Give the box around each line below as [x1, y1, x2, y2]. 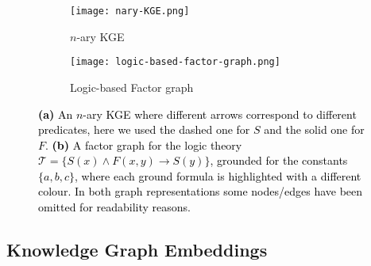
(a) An [38, 105, 73, 122]
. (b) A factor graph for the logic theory [45, 136, 242, 153]
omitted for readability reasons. [38, 199, 191, 215]
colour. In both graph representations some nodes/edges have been [38, 183, 363, 199]
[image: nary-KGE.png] [70, 6, 190, 17]
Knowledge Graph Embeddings [6, 237, 268, 262]
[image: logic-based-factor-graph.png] [70, 56, 280, 68]
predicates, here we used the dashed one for [38, 121, 250, 138]
